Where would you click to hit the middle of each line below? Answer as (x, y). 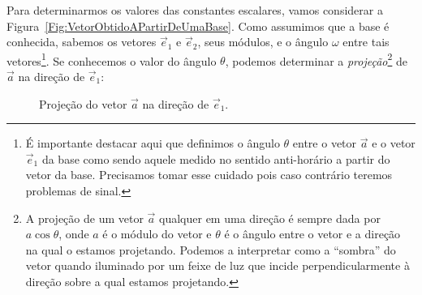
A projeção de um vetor (84, 218)
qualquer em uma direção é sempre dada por (270, 218)
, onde (74, 234)
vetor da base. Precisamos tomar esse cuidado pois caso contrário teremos (209, 175)
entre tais (366, 42)
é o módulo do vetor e (157, 234)
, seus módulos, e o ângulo (263, 42)
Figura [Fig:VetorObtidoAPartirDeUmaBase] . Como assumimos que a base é (198, 26)
